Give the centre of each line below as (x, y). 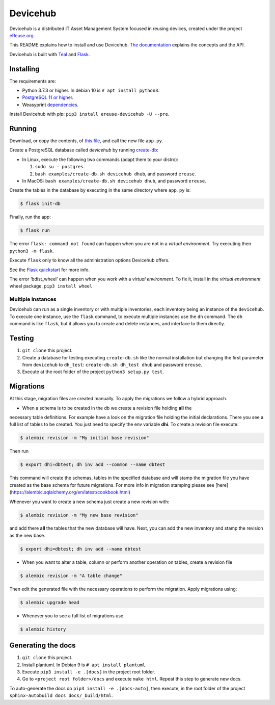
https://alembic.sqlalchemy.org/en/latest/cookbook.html (70, 492)
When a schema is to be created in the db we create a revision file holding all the (107, 408)
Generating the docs (43, 646)
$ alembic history (43, 629)
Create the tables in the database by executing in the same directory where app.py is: (100, 190)
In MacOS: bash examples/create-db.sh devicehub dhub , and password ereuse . (114, 181)
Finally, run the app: (30, 217)
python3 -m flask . (32, 251)
